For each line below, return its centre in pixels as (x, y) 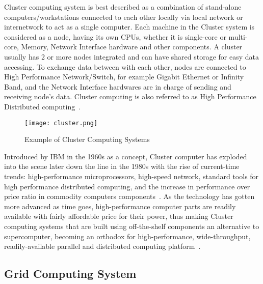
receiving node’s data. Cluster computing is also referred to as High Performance (130, 96)
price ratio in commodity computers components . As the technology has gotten (129, 196)
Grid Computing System (70, 274)
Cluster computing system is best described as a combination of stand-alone (123, 7)
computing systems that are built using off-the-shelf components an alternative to (132, 226)
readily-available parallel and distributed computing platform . (102, 246)
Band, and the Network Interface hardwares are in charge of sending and (118, 86)
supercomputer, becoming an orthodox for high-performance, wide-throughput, (127, 236)
